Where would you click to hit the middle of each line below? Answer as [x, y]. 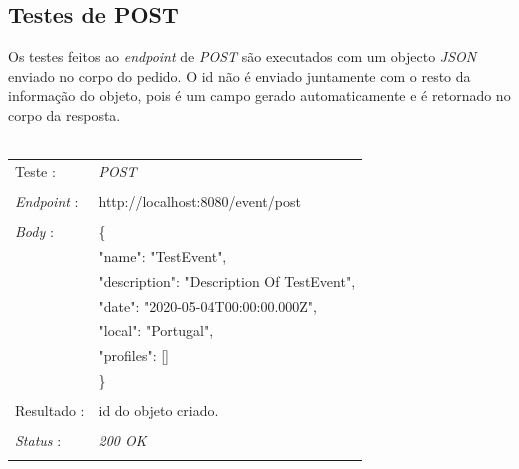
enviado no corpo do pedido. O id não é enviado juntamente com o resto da [239, 75]
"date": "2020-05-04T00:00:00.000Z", [207, 305]
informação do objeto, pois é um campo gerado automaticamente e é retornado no [259, 95]
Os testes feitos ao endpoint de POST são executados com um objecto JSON [242, 56]
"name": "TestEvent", [162, 255]
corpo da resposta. [64, 114]
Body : [34, 231]
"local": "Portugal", [156, 330]
